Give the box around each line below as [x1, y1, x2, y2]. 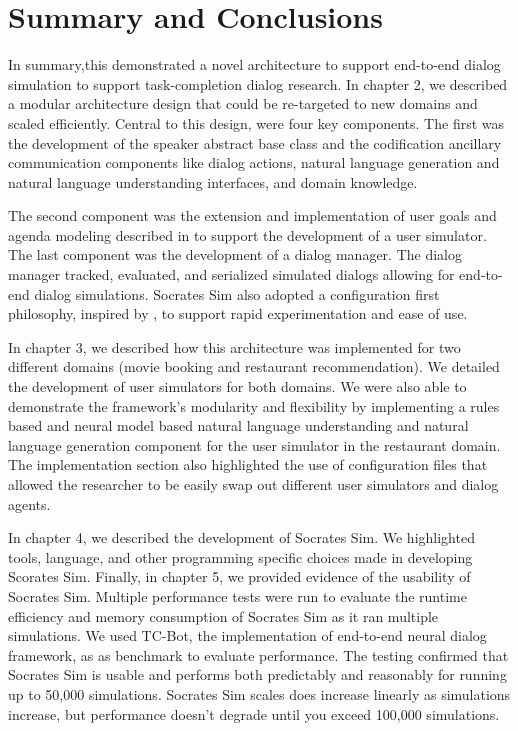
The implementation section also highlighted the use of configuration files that [8, 454, 488, 475]
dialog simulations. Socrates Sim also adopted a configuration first [34, 283, 440, 304]
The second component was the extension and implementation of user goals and [8, 205, 497, 226]
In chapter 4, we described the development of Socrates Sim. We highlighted [8, 527, 475, 548]
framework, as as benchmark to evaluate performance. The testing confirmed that [8, 644, 509, 665]
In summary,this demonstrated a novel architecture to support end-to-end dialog [8, 54, 501, 75]
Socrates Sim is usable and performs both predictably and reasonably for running [8, 664, 507, 685]
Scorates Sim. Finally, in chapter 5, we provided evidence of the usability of [8, 566, 471, 587]
